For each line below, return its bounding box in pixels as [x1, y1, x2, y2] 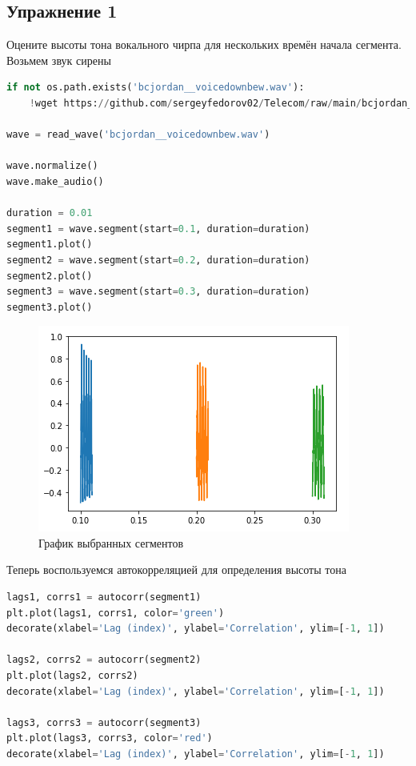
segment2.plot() [6, 270, 93, 282]
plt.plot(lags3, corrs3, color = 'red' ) [6, 732, 213, 744]
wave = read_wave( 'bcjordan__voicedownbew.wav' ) [6, 129, 270, 141]
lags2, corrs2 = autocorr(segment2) [6, 654, 202, 666]
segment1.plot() [6, 239, 93, 251]
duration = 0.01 [6, 207, 93, 219]
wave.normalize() [6, 160, 98, 172]
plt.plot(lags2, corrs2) [6, 670, 138, 682]
